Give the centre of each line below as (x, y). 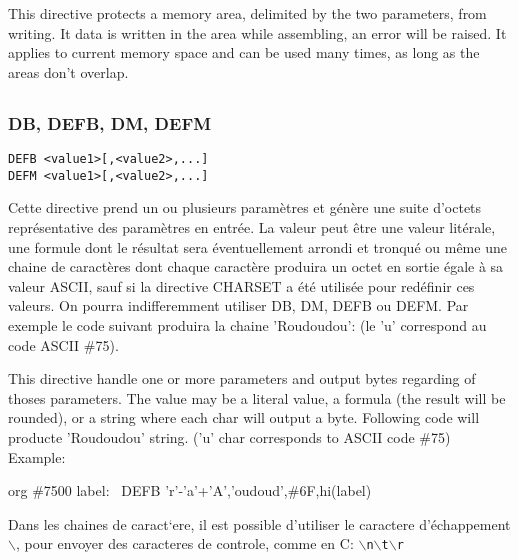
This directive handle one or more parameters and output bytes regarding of (242, 378)
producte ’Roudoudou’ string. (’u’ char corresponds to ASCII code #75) (229, 436)
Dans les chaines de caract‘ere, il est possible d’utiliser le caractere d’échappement (259, 523)
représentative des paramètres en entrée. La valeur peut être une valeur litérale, (252, 226)
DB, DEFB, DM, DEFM (110, 122)
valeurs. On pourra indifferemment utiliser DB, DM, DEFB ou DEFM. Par (238, 305)
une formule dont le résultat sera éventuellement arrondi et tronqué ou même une (257, 246)
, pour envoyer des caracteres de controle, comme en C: (184, 543)
